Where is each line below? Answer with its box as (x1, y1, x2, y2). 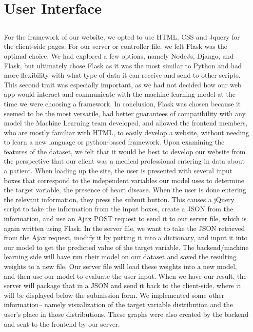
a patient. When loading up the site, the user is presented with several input (4, 166, 233, 176)
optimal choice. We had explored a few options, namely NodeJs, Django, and (4, 50, 234, 61)
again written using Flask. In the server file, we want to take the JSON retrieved (4, 223, 245, 233)
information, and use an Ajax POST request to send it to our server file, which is (4, 213, 247, 224)
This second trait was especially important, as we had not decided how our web (4, 79, 242, 89)
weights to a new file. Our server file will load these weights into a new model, (4, 261, 237, 271)
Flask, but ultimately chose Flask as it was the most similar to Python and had (4, 60, 242, 70)
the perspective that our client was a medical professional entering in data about (4, 156, 245, 166)
